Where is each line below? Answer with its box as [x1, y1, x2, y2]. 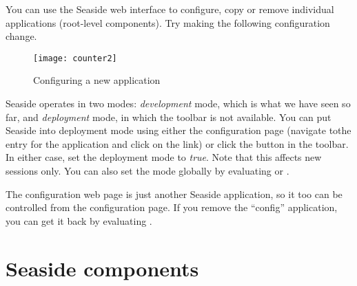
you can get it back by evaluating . [6, 213, 152, 228]
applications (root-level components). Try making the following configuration [6, 15, 330, 30]
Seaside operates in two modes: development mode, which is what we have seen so [6, 96, 351, 111]
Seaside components [6, 254, 199, 282]
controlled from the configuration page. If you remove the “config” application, [6, 200, 338, 214]
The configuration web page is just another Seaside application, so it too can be [6, 186, 343, 201]
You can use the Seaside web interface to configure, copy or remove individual [6, 2, 334, 16]
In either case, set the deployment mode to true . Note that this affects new [6, 150, 322, 164]
